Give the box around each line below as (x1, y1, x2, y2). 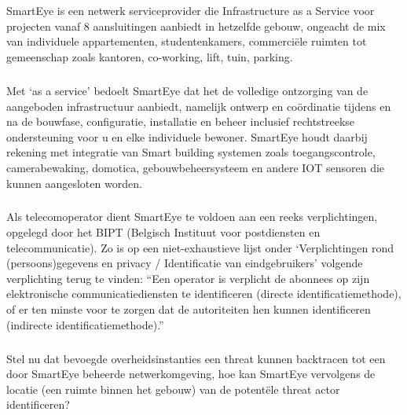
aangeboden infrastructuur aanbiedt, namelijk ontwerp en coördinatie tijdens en (6, 97, 391, 114)
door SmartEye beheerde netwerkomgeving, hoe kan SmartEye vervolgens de (6, 365, 376, 382)
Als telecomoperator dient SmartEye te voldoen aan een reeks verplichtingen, (6, 208, 378, 225)
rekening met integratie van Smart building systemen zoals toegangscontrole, (6, 144, 376, 160)
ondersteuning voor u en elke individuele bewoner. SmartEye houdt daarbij (6, 128, 368, 145)
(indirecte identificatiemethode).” (6, 316, 164, 332)
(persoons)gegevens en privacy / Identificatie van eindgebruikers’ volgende (6, 255, 363, 271)
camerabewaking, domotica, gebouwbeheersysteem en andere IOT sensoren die (6, 159, 385, 175)
